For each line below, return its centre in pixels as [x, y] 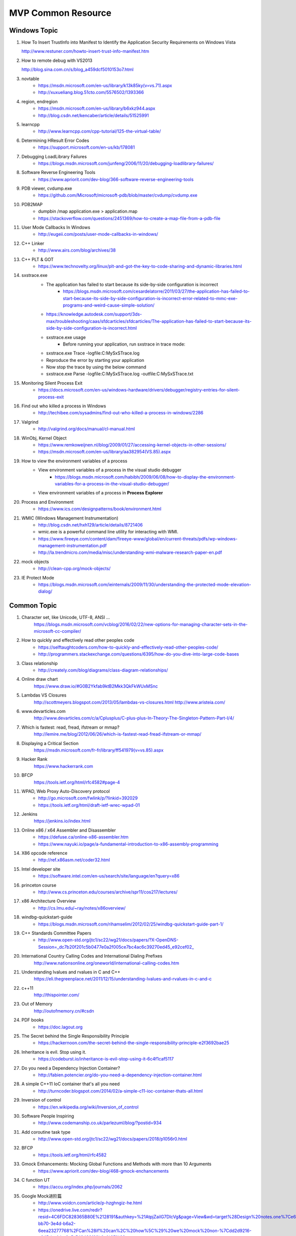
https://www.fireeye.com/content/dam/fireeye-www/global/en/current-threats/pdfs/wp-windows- [138, 538]
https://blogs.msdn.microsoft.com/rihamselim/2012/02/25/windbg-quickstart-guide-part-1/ [131, 924]
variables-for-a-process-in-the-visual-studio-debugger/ [112, 484]
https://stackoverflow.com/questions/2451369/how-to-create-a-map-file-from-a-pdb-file [129, 218]
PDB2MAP [32, 204]
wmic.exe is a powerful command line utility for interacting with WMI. [108, 532]
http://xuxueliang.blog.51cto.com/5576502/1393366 [91, 92]
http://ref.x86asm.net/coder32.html [74, 860]
